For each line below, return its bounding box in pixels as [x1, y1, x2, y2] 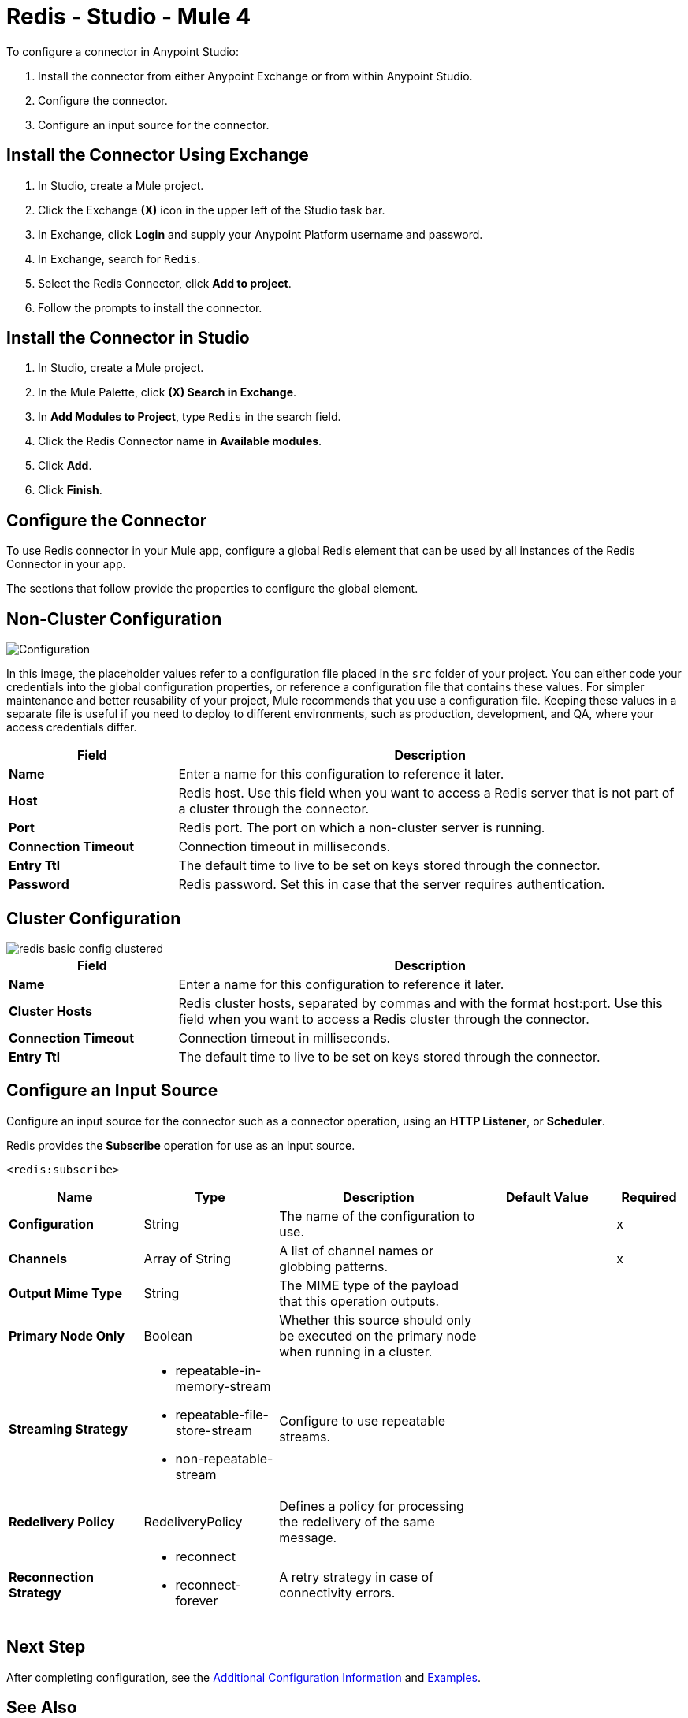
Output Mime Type [9, 1285, 122, 1301]
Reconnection [9, 1568, 94, 1585]
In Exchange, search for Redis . [38, 251, 201, 266]
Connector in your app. [6, 557, 126, 571]
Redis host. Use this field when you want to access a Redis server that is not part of [178, 785, 675, 801]
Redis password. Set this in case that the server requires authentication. [178, 876, 605, 893]
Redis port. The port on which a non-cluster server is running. [178, 820, 545, 836]
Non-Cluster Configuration [6, 608, 222, 629]
